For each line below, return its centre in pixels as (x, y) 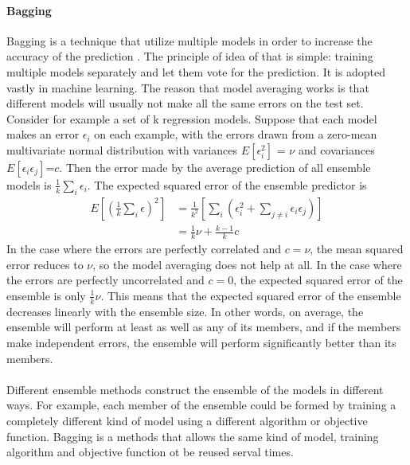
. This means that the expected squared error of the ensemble (251, 295)
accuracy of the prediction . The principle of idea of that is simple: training (190, 56)
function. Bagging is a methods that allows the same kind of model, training (193, 436)
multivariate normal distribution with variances (122, 149)
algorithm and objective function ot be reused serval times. (150, 452)
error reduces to (45, 264)
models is (29, 184)
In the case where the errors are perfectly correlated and (144, 249)
